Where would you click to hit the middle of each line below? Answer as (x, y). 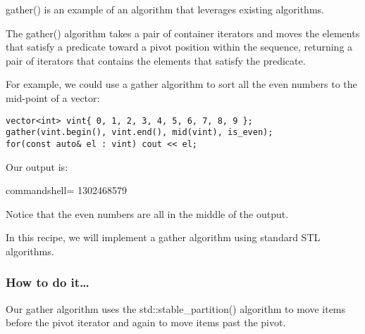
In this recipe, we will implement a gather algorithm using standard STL (163, 237)
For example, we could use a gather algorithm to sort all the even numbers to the (181, 84)
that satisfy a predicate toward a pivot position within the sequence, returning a (179, 47)
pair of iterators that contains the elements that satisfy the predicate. (156, 60)
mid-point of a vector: (53, 97)
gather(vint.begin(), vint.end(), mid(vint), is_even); (140, 133)
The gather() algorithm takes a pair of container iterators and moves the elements (183, 33)
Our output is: (37, 166)
